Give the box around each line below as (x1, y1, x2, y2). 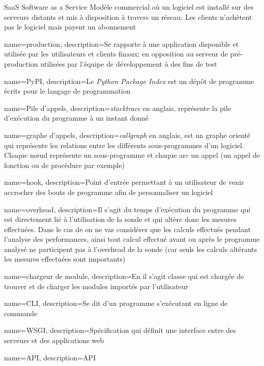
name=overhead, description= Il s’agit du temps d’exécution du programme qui (4, 204, 251, 214)
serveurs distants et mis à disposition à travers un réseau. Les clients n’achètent (4, 11, 252, 22)
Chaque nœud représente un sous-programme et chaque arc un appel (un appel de (4, 150, 260, 160)
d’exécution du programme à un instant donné (4, 112, 149, 123)
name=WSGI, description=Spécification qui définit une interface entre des (4, 325, 236, 335)
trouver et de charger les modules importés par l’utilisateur (4, 280, 188, 291)
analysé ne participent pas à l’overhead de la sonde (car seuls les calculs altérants (4, 243, 257, 254)
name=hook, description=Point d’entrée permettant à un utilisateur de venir (4, 177, 244, 187)
